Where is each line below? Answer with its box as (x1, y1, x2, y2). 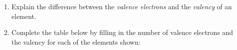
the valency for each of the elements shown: (11, 36, 141, 47)
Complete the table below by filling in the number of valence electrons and (11, 27, 233, 37)
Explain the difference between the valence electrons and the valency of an (11, 1, 232, 11)
